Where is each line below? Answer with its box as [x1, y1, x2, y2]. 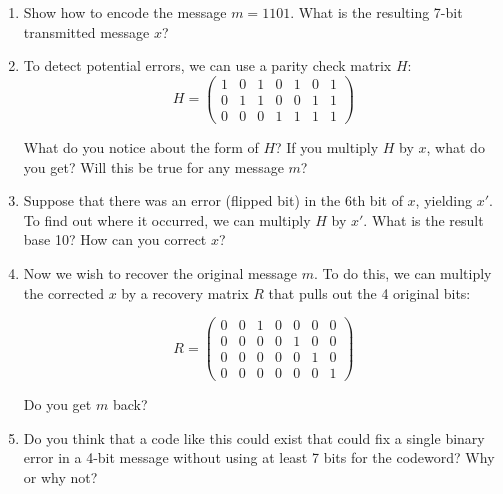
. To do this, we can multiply [314, 262, 492, 283]
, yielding [415, 190, 473, 211]
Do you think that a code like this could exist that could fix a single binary [23, 427, 485, 448]
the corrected [23, 282, 104, 303]
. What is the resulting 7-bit [290, 2, 463, 22]
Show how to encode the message [23, 2, 227, 22]
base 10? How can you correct [23, 229, 207, 250]
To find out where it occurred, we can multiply [23, 209, 311, 230]
